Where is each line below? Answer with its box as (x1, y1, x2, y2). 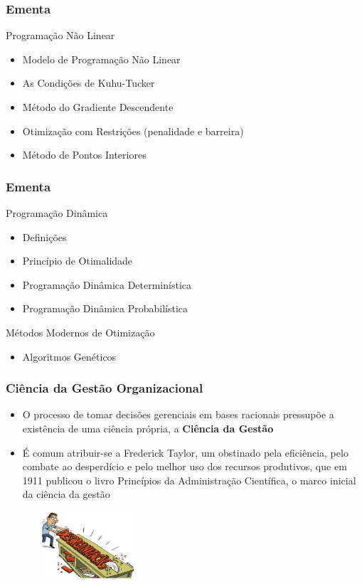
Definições (22, 229, 67, 244)
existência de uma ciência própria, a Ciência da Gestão (22, 420, 274, 435)
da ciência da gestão (22, 487, 110, 501)
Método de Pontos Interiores (22, 147, 147, 162)
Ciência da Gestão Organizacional (6, 379, 203, 397)
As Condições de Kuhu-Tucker (22, 75, 155, 90)
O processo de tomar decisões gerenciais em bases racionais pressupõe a (22, 407, 334, 422)
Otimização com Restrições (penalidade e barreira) (22, 123, 244, 138)
